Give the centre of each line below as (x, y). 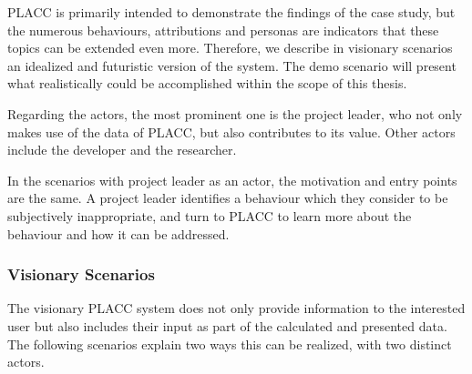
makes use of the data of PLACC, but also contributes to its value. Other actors (231, 131)
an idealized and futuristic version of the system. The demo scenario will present (232, 65)
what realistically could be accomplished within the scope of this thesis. (207, 83)
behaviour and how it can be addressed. (118, 233)
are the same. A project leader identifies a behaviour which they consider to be (228, 198)
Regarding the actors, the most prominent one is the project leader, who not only (235, 113)
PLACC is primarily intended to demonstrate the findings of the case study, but (231, 12)
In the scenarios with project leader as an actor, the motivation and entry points (232, 180)
